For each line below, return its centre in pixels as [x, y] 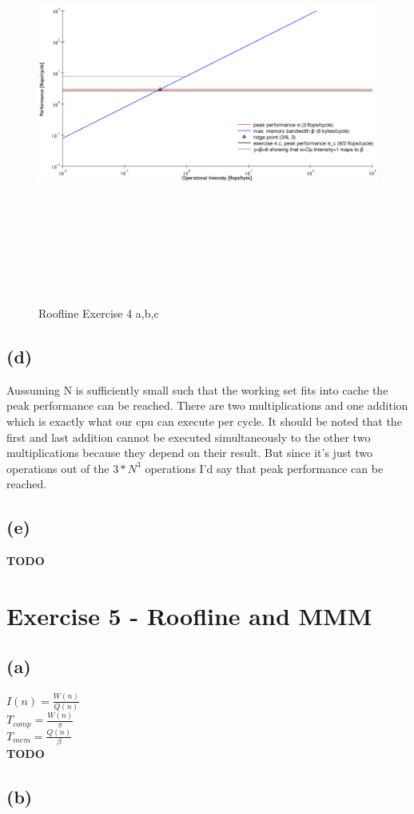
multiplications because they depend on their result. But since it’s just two [190, 453]
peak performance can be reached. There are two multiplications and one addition [207, 405]
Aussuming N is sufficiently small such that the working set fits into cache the [197, 389]
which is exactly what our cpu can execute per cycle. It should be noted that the [204, 421]
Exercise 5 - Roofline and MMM [189, 615]
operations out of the [58, 468]
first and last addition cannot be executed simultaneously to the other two [189, 437]
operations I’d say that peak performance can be [264, 468]
